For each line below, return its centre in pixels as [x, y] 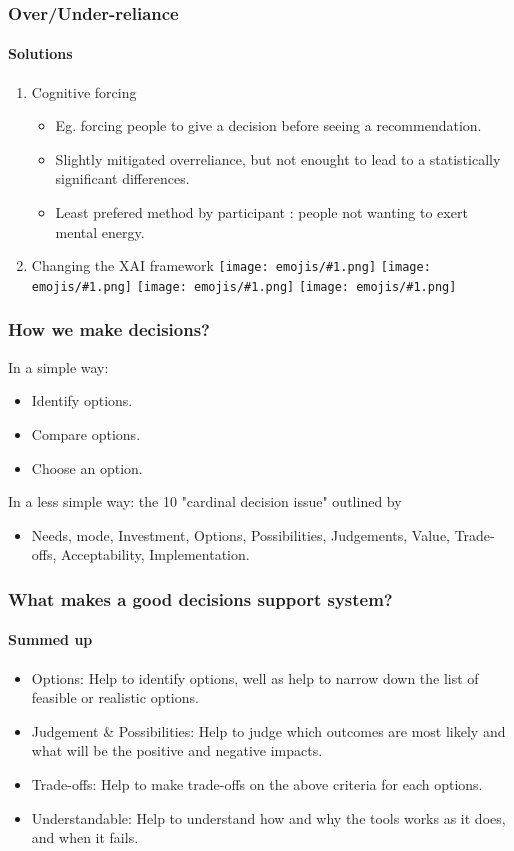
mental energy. [100, 231]
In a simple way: [58, 366]
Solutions [40, 53]
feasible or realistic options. [115, 697]
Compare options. [86, 433]
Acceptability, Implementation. [155, 554]
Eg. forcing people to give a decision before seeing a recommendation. [268, 125]
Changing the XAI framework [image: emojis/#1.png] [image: [231, 265]
